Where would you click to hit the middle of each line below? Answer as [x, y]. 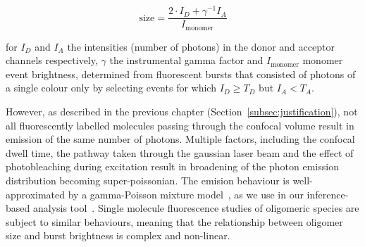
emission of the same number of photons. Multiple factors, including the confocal [180, 139]
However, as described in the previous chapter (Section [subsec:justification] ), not [182, 111]
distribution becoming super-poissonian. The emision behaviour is [148, 180]
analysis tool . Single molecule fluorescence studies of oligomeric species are [196, 208]
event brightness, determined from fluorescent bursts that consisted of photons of [181, 74]
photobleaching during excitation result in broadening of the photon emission [172, 166]
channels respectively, [52, 60]
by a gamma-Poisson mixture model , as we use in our [186, 194]
